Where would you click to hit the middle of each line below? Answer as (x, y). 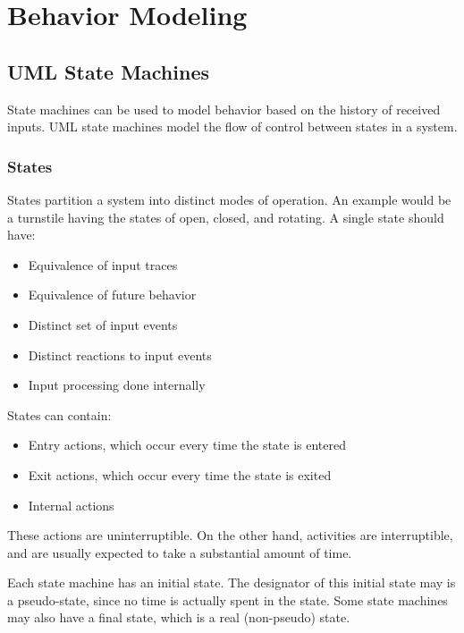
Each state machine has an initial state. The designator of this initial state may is (232, 582)
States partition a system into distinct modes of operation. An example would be (229, 199)
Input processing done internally (117, 385)
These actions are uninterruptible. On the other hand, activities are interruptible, (230, 535)
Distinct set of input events (103, 324)
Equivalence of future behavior (112, 295)
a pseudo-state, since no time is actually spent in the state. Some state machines (228, 599)
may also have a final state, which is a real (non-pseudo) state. (179, 617)
